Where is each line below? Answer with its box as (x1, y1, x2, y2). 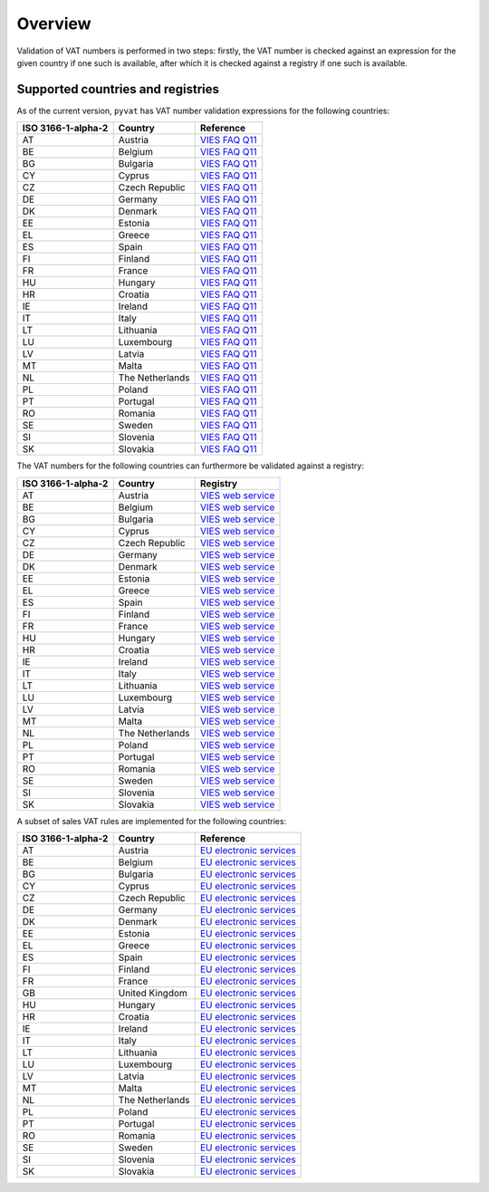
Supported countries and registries (16, 82, 220, 97)
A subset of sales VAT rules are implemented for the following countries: (16, 815, 287, 826)
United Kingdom (118, 987, 187, 1000)
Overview (16, 14, 91, 34)
